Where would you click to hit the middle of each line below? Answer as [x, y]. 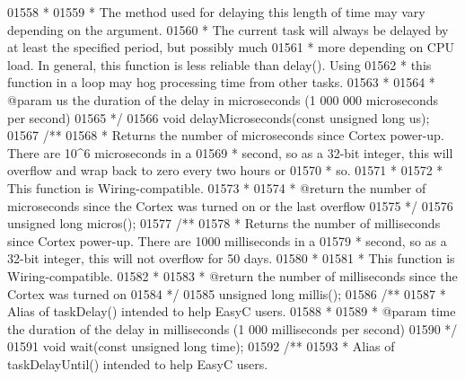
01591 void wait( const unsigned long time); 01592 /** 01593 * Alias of [201, 346]
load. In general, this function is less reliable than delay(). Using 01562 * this [219, 64]
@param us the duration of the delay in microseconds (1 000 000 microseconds [223, 99]
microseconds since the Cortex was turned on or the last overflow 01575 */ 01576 [230, 205]
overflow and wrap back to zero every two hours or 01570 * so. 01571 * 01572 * [225, 170]
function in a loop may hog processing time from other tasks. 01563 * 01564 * [221, 82]
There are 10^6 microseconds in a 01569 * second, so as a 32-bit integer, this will [230, 152]
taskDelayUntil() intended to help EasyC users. [138, 363]
